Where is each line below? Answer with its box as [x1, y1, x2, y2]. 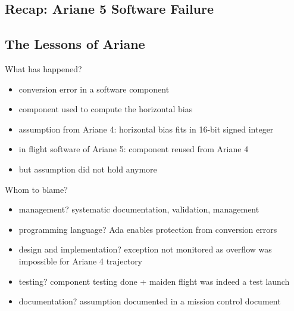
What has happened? [5, 62, 82, 75]
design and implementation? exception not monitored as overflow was [18, 243, 272, 255]
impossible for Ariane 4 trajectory [18, 254, 143, 267]
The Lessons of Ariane [5, 35, 145, 53]
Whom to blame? [5, 183, 68, 195]
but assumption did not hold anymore [18, 162, 157, 175]
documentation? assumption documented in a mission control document [18, 295, 281, 307]
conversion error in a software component [18, 82, 170, 95]
